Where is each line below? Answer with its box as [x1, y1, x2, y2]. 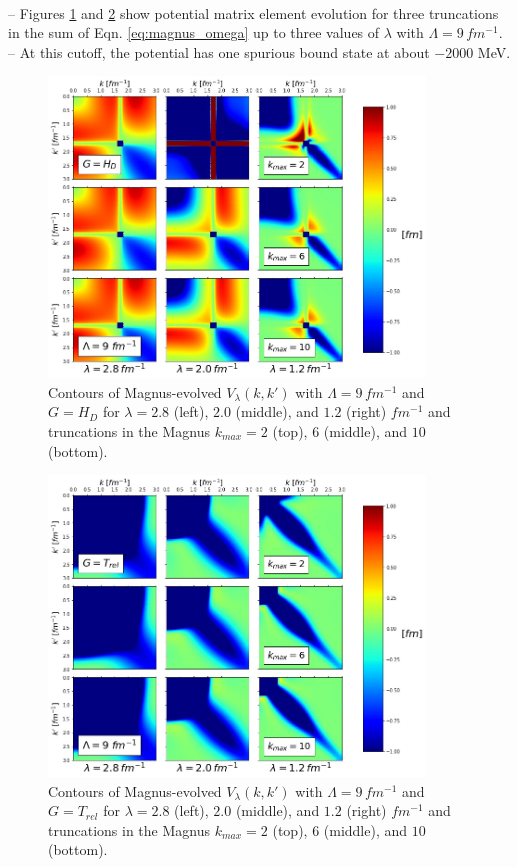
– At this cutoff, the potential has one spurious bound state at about [8, 41, 430, 62]
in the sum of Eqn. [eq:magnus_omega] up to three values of [8, 22, 380, 43]
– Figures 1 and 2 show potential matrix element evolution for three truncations [8, 2, 499, 23]
